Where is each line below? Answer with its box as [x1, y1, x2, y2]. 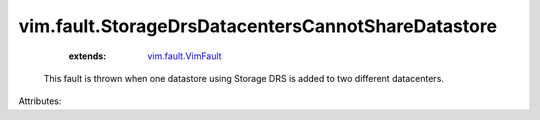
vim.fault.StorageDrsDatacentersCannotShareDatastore [18, 15, 498, 37]
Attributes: [18, 95, 62, 107]
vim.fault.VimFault [147, 50, 222, 62]
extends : [68, 50, 107, 62]
